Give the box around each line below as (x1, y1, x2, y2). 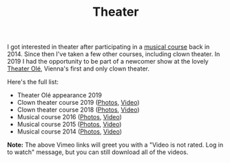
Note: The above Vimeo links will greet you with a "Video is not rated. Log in (7, 141, 224, 149)
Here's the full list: (7, 78, 59, 86)
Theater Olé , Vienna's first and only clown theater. (7, 64, 150, 73)
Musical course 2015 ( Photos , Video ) (17, 121, 122, 129)
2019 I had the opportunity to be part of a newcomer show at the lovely (7, 58, 209, 66)
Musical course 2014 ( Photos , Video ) (17, 127, 123, 136)
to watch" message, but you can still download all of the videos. (7, 148, 189, 156)
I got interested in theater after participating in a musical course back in (7, 42, 210, 51)
